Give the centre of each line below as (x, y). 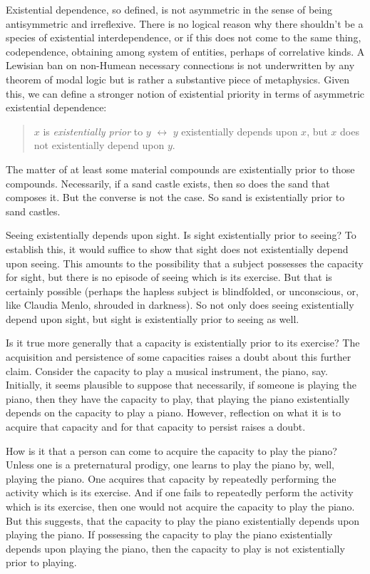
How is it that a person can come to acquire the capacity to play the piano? (171, 450)
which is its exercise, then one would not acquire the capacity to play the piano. (180, 506)
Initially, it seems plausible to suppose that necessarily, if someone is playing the (181, 385)
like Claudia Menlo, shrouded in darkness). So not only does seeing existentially (180, 305)
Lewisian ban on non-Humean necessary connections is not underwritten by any (180, 65)
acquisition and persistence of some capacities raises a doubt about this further (179, 357)
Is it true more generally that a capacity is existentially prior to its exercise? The (183, 343)
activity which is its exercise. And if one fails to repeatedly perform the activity (180, 492)
